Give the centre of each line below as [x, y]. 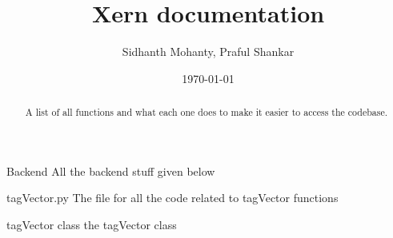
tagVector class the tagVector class [92, 224]
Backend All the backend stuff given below [111, 171]
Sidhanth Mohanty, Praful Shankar [208, 52]
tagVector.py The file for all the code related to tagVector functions [172, 198]
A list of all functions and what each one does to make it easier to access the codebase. [207, 112]
